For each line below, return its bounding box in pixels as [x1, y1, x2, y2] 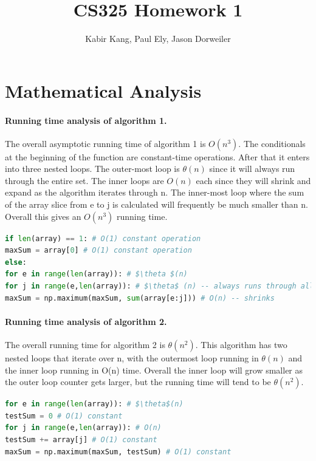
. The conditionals [238, 137, 306, 149]
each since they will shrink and [196, 174, 311, 186]
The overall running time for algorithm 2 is [5, 338, 165, 351]
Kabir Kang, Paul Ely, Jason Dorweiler [85, 32, 231, 45]
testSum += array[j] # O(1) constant [5, 435, 157, 444]
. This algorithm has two [195, 338, 287, 351]
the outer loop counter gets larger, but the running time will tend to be [5, 375, 271, 388]
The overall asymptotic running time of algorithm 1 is [5, 137, 206, 149]
